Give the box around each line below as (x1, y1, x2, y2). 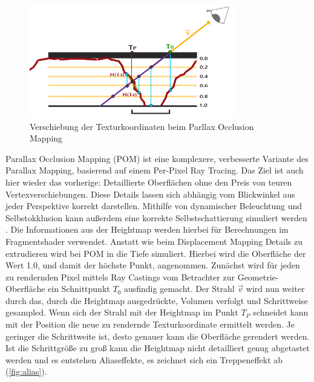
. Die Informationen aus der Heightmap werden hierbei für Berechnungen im (5, 223, 289, 236)
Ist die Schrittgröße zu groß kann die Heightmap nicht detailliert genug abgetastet (5, 342, 310, 354)
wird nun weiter (246, 282, 305, 295)
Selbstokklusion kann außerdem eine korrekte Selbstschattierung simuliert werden (5, 211, 307, 224)
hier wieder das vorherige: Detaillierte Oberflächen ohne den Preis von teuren (5, 175, 292, 188)
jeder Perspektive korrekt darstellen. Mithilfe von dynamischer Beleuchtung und (5, 199, 303, 212)
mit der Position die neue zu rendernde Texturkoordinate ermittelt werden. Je (5, 318, 295, 331)
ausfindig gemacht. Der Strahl (123, 282, 235, 295)
